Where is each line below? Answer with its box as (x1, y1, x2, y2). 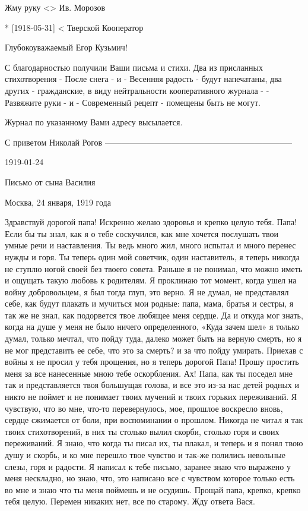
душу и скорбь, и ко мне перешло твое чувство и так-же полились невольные (5, 449, 285, 460)
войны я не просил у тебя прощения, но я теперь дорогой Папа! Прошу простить (5, 355, 299, 368)
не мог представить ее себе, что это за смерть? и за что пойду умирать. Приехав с (5, 343, 303, 356)
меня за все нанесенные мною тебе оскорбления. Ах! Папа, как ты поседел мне (5, 367, 293, 379)
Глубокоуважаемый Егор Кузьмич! (5, 41, 128, 53)
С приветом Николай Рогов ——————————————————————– (5, 135, 292, 148)
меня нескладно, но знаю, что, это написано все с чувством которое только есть (5, 472, 295, 484)
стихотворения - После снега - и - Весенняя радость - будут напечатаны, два (5, 72, 282, 85)
